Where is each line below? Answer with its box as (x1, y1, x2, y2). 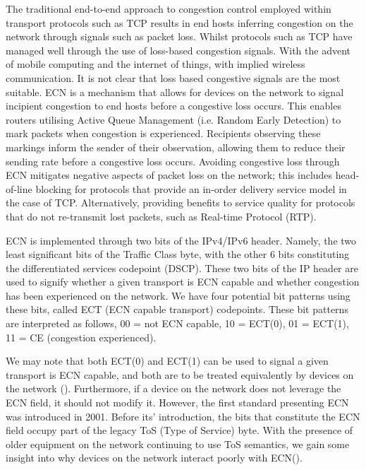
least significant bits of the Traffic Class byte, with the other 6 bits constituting (6, 247, 350, 262)
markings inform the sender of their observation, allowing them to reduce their (6, 139, 346, 154)
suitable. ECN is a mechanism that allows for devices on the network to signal (6, 84, 344, 99)
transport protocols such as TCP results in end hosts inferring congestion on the (6, 15, 353, 30)
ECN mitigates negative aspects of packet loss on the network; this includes (6, 168, 333, 182)
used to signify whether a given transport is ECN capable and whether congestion (6, 274, 360, 289)
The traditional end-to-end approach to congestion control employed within (6, 1, 331, 16)
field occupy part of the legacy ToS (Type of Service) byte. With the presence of (6, 423, 353, 437)
